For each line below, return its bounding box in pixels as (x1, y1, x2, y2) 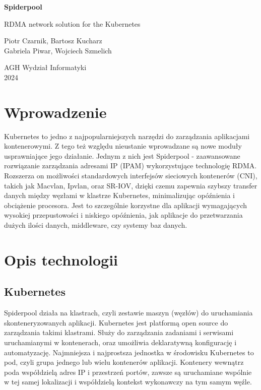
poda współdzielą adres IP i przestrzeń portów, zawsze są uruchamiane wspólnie (4, 366, 252, 377)
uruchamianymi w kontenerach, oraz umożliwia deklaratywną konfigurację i (4, 337, 237, 347)
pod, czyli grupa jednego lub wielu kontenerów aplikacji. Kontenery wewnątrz (4, 357, 244, 367)
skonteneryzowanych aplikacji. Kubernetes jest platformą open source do (4, 317, 228, 328)
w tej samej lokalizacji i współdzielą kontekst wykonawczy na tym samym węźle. (4, 376, 252, 387)
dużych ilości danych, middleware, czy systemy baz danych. (4, 220, 187, 230)
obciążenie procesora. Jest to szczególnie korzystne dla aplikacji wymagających (4, 200, 247, 210)
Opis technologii (4, 249, 118, 270)
